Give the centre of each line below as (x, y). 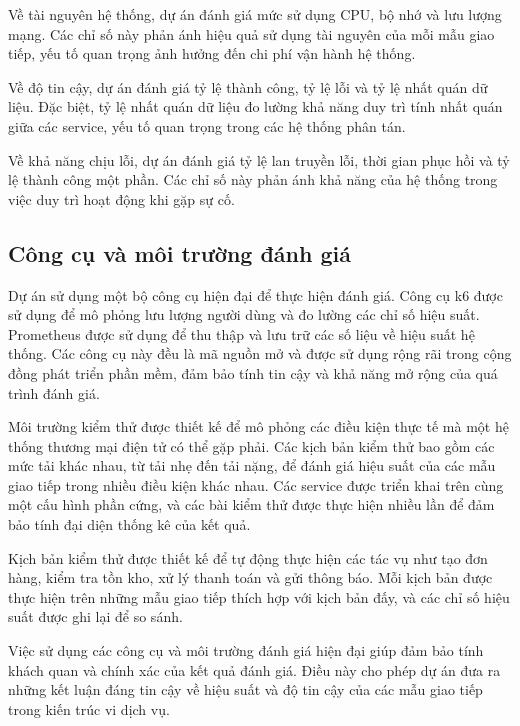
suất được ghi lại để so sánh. (95, 616)
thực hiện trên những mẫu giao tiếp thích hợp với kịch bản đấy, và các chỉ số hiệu (259, 596)
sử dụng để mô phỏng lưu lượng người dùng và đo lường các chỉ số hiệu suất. (244, 314)
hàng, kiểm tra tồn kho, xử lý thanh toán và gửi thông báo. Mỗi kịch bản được (250, 577)
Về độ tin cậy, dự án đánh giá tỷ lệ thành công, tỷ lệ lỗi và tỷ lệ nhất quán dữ (248, 86)
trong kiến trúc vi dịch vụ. (89, 708)
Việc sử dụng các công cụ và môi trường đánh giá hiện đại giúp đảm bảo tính (246, 650)
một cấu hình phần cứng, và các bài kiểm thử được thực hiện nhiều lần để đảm (251, 504)
